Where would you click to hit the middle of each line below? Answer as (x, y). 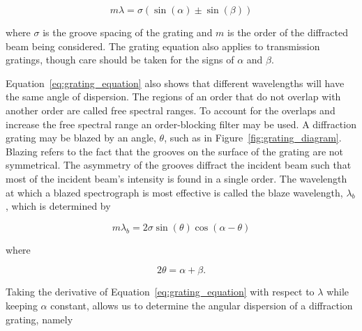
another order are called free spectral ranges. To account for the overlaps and (171, 110)
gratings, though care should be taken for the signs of (120, 60)
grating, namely (39, 319)
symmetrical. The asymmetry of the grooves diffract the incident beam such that (179, 165)
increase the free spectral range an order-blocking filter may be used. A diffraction (181, 124)
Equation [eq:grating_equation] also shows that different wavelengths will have (175, 83)
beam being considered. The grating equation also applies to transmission (163, 46)
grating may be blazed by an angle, (81, 138)
